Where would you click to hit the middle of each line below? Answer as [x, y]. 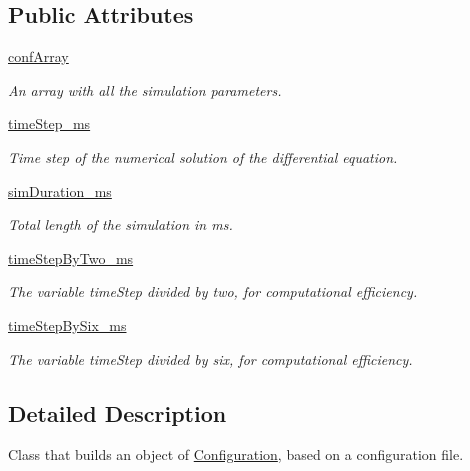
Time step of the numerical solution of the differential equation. [203, 156]
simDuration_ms [60, 190]
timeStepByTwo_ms [71, 257]
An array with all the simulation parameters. [145, 89]
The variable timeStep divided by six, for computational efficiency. [210, 358]
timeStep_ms [49, 123]
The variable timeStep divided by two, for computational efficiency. [213, 291]
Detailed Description [117, 412]
